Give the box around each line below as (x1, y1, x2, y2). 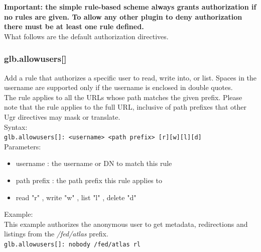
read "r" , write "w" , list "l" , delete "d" (16, 192, 137, 202)
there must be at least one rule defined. (4, 21, 144, 32)
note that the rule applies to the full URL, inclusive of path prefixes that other (4, 102, 246, 112)
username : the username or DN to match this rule (16, 158, 172, 169)
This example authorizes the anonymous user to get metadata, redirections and (4, 218, 248, 229)
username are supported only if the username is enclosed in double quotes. (4, 82, 233, 93)
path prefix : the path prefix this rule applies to (16, 175, 162, 185)
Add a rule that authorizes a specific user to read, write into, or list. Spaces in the (4, 72, 257, 82)
